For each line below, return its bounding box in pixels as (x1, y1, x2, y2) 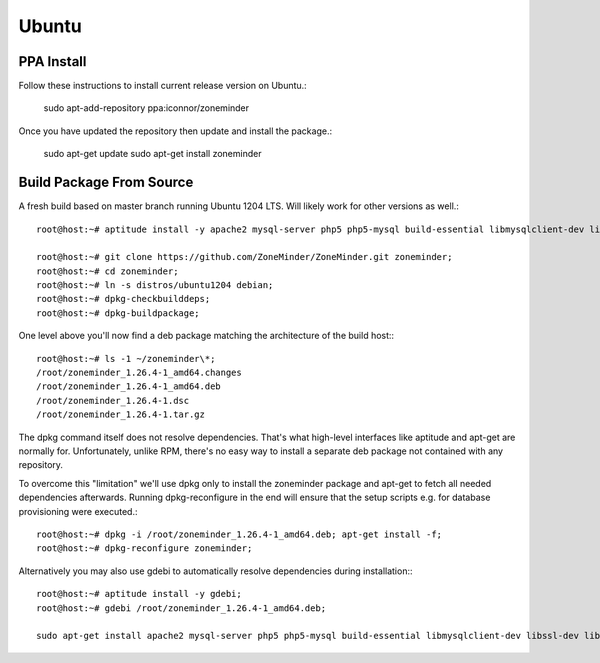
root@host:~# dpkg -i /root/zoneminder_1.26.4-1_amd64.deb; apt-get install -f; (36, 528, 443, 540)
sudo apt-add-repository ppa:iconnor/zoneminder (43, 102, 250, 114)
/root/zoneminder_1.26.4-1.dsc (36, 395, 190, 406)
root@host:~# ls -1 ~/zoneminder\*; (36, 353, 216, 364)
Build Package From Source (18, 174, 194, 191)
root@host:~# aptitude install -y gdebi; (36, 588, 242, 600)
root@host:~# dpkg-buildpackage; (36, 307, 200, 319)
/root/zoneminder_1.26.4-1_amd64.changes (36, 367, 242, 379)
